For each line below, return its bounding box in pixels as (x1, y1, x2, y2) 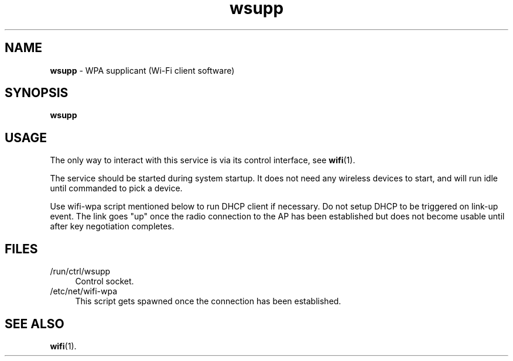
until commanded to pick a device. (50, 183, 183, 194)
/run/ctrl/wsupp (50, 266, 111, 277)
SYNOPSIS (5, 85, 69, 101)
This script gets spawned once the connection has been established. (75, 296, 341, 307)
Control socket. (75, 276, 134, 287)
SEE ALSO (5, 316, 64, 331)
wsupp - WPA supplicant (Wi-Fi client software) (50, 65, 235, 75)
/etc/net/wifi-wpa (50, 286, 118, 297)
